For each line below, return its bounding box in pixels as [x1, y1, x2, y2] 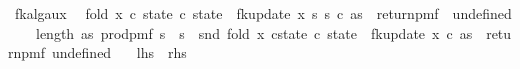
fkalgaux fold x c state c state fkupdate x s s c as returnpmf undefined [14, 3, 512, 23]
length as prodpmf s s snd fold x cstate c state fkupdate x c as [35, 22, 473, 43]
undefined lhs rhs [52, 42, 187, 63]
